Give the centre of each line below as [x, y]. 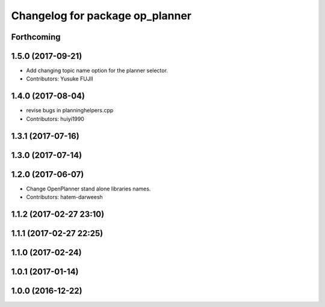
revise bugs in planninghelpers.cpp [70, 111]
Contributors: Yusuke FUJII [60, 79]
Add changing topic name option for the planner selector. [97, 71]
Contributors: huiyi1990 [55, 119]
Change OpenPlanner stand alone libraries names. [88, 189]
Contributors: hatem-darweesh [65, 197]
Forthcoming [36, 37]
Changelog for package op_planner [101, 16]
